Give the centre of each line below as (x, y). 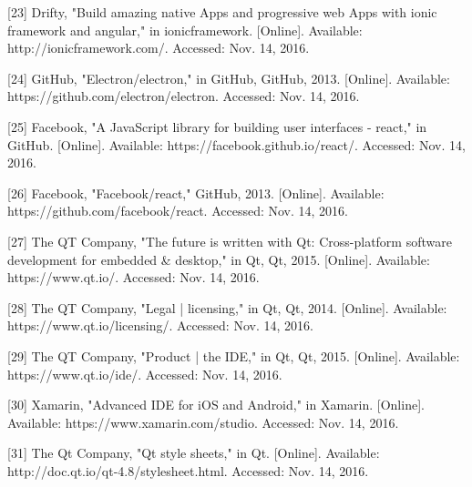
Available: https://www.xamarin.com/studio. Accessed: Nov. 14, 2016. (203, 422)
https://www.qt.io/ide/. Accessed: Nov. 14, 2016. (145, 374)
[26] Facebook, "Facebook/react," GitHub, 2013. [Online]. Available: (196, 193)
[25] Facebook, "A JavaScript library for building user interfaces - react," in (217, 126)
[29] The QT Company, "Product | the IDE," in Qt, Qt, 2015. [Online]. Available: (234, 355)
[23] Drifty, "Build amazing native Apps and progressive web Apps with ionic (222, 12)
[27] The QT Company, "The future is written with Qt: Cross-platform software (230, 241)
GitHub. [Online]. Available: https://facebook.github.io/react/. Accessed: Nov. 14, (236, 144)
